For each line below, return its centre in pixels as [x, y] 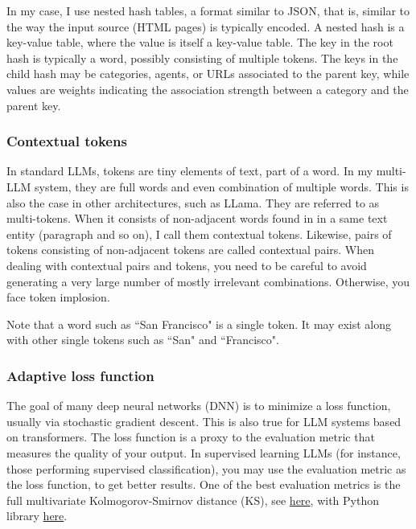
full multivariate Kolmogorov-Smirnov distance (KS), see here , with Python [193, 500]
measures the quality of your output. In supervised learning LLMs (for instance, [204, 452]
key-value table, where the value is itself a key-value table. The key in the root [200, 42]
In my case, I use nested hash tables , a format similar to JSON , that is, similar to [208, 10]
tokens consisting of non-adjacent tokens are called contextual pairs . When [191, 250]
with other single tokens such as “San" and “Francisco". [143, 340]
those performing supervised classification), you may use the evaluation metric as [206, 468]
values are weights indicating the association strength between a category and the [208, 89]
